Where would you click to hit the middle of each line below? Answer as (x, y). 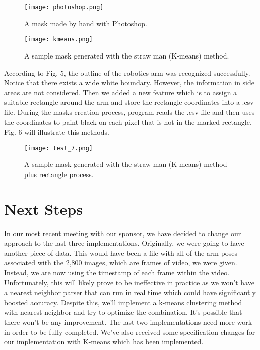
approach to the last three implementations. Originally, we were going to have (124, 243)
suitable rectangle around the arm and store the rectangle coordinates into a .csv (129, 102)
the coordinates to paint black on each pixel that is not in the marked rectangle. (128, 122)
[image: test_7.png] (59, 148)
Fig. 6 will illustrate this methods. (57, 132)
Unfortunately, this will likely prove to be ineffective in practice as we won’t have (129, 282)
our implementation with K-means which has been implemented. (104, 342)
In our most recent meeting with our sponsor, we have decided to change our (123, 233)
